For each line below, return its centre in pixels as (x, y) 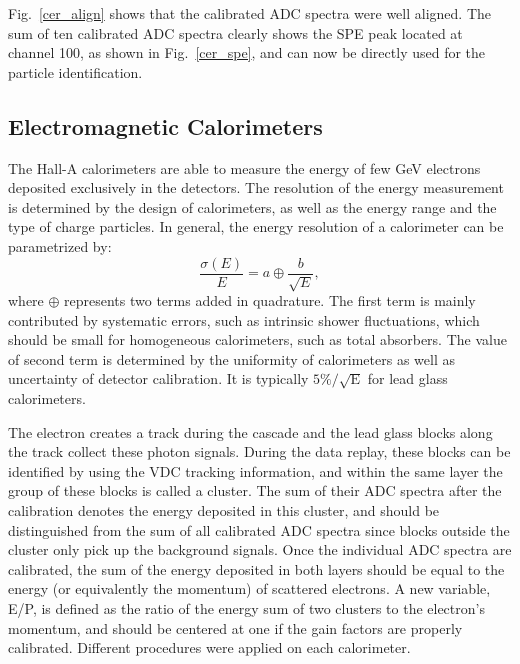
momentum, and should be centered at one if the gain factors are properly (235, 627)
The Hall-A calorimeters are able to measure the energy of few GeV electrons (244, 167)
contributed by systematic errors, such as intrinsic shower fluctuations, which (244, 319)
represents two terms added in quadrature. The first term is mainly (270, 300)
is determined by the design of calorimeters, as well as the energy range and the (252, 206)
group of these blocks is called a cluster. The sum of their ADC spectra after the (255, 490)
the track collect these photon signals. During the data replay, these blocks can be (259, 451)
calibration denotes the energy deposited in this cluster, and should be (224, 509)
